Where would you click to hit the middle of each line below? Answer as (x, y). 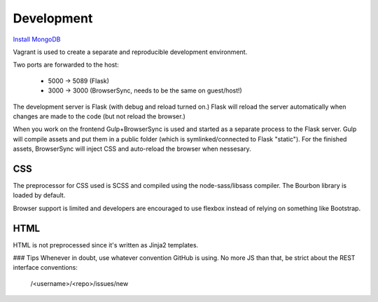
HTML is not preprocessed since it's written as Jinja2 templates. (106, 245)
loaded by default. (39, 195)
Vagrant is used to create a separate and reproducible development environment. (130, 52)
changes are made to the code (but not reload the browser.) (99, 116)
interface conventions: (45, 268)
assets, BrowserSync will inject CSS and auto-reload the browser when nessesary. (132, 149)
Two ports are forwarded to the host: (66, 65)
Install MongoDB (37, 39)
